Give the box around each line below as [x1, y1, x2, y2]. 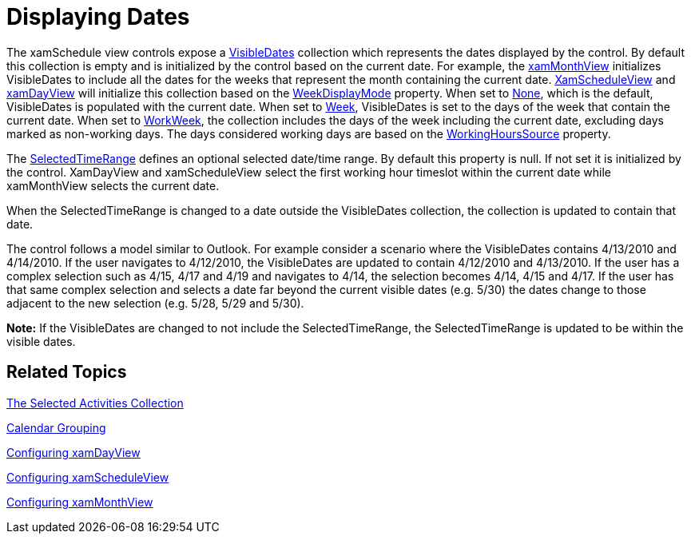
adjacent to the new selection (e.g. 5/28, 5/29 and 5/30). [6, 296, 304, 310]
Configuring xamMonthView [6, 494, 153, 509]
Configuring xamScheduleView [6, 470, 169, 484]
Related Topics [6, 362, 127, 383]
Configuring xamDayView [6, 445, 141, 459]
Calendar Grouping [6, 420, 106, 435]
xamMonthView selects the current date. [6, 178, 220, 193]
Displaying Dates [6, 3, 190, 30]
